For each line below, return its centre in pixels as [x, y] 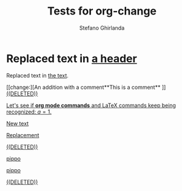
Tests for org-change [102, 11]
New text [18, 123]
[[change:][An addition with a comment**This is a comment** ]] [86, 87]
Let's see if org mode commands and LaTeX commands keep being [91, 105]
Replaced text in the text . [37, 75]
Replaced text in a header [72, 58]
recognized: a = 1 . [29, 112]
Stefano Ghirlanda [102, 28]
